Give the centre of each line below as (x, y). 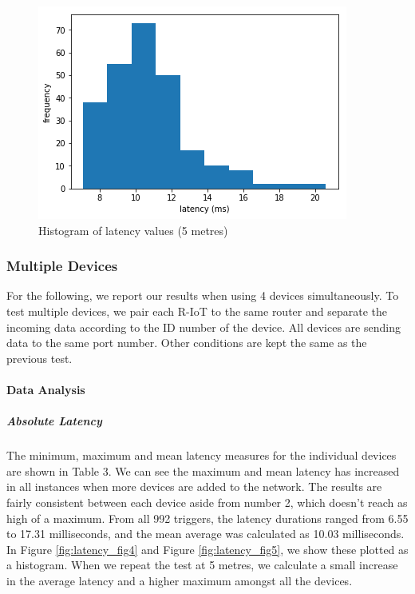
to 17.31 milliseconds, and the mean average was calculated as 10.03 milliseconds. (206, 534)
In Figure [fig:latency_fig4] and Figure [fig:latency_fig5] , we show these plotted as (207, 549)
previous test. (40, 358)
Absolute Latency (54, 421)
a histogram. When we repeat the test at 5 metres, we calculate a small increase (202, 565)
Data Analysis (46, 389)
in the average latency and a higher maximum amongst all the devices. (180, 580)
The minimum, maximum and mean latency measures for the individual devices (202, 455)
